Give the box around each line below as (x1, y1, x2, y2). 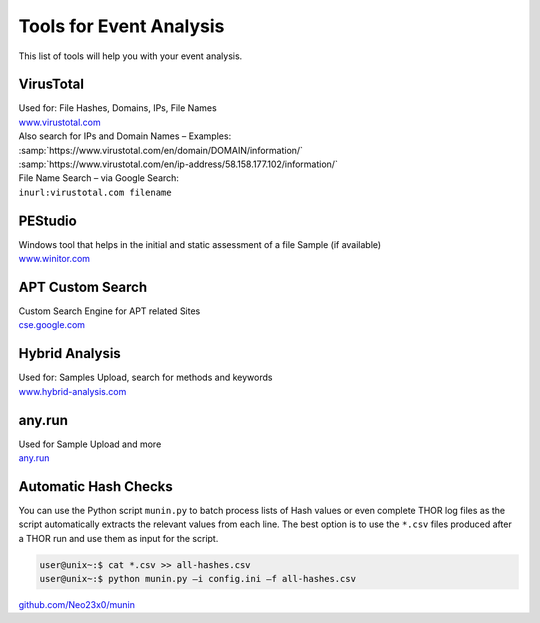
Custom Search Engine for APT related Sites (18, 305, 201, 317)
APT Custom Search (18, 278, 148, 295)
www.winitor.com (18, 253, 90, 265)
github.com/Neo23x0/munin (18, 599, 135, 611)
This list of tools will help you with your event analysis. (18, 50, 243, 62)
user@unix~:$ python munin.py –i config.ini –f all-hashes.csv (39, 573, 357, 585)
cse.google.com (18, 319, 85, 331)
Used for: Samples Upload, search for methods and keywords (18, 371, 273, 384)
